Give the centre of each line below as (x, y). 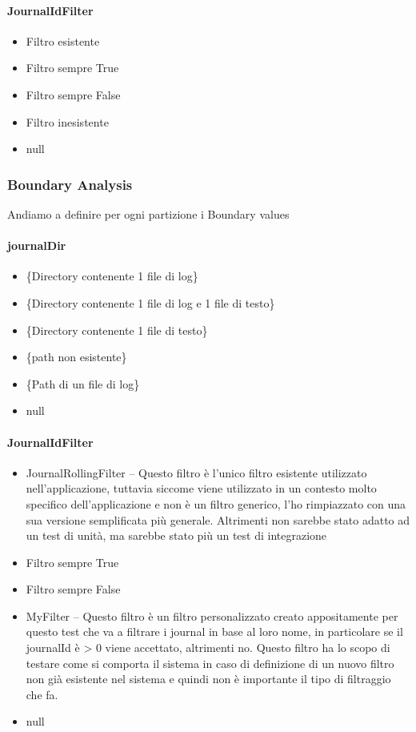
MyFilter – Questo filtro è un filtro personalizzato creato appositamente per (212, 615)
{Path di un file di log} (83, 383)
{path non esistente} (76, 357)
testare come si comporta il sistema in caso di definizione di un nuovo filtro (210, 663)
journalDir (37, 245)
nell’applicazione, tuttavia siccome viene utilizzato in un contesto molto (201, 488)
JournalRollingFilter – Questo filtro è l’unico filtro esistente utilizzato (196, 472)
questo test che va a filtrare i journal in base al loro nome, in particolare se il (214, 631)
